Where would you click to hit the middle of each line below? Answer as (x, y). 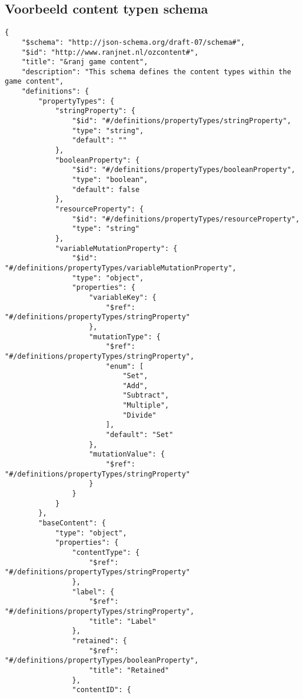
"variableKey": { (123, 297)
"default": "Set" (139, 435)
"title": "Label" (123, 621)
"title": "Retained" (129, 670)
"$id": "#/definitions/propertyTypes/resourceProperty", (186, 219)
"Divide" (139, 415)
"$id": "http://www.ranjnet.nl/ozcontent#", (110, 52)
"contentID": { (101, 690)
